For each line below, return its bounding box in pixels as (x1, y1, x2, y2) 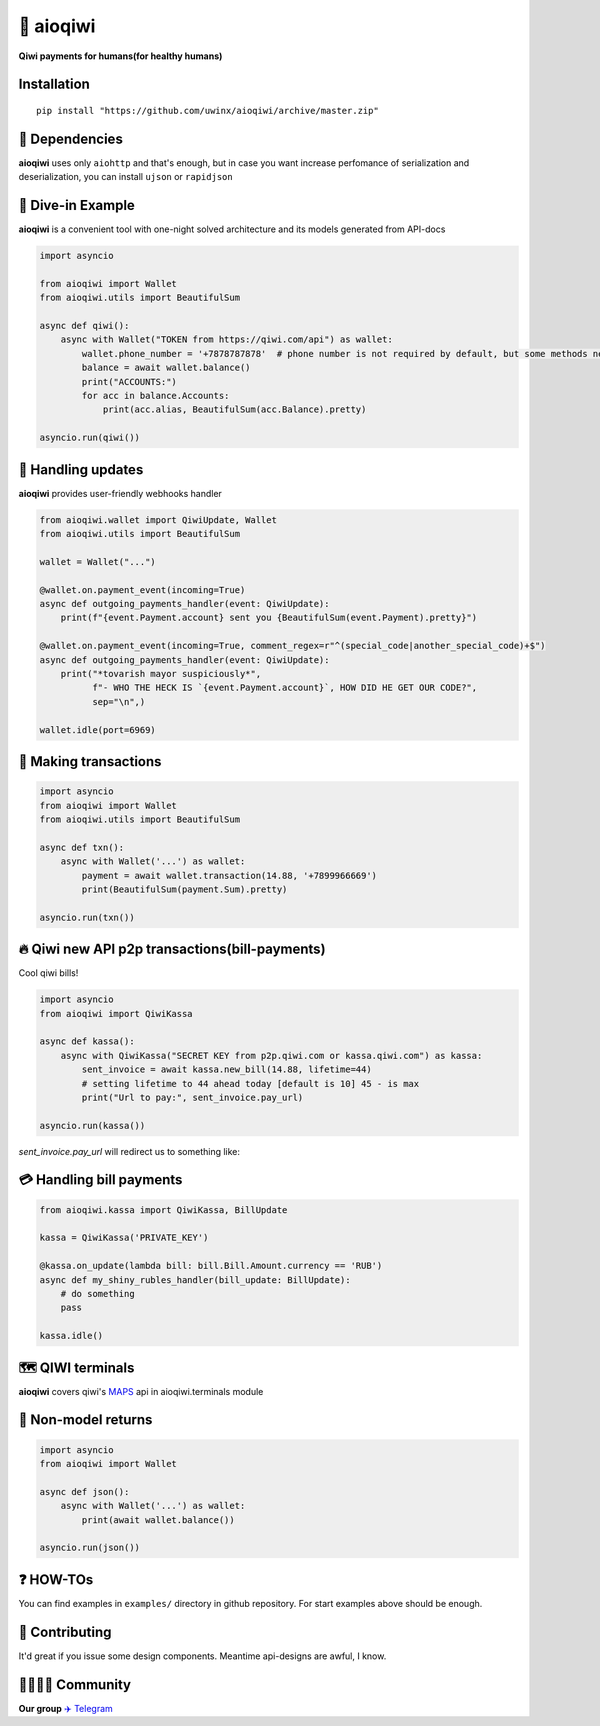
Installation (18, 76, 90, 93)
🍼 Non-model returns (18, 1411, 153, 1429)
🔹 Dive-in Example (18, 197, 135, 214)
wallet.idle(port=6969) (39, 724, 157, 735)
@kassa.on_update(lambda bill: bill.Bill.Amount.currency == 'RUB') (39, 1260, 383, 1272)
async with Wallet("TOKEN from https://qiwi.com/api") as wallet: (60, 334, 394, 345)
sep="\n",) (91, 696, 146, 707)
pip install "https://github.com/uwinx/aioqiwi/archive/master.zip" (36, 105, 379, 116)
